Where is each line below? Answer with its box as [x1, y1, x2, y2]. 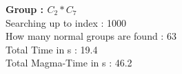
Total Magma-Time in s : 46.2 [6, 56, 132, 70]
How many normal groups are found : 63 [6, 29, 176, 43]
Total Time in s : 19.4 [6, 42, 98, 56]
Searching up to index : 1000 [6, 15, 127, 29]
